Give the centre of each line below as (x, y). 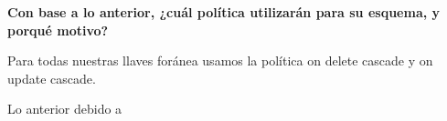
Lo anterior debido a (65, 109)
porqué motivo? (58, 30)
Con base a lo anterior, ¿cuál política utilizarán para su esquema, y (224, 12)
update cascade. (52, 78)
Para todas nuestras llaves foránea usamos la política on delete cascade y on (220, 60)
